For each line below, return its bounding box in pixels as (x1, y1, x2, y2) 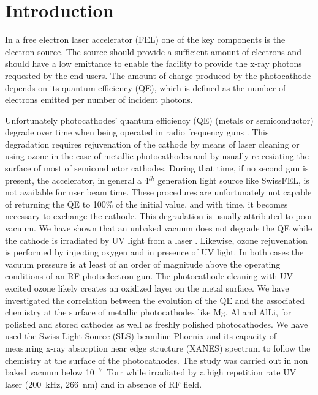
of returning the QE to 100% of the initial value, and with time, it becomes (5, 197, 288, 210)
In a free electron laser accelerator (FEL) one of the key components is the (5, 33, 286, 46)
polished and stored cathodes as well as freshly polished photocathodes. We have (5, 317, 308, 330)
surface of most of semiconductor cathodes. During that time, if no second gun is (5, 162, 309, 175)
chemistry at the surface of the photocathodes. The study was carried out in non (5, 353, 308, 366)
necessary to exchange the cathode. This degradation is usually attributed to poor (5, 209, 313, 222)
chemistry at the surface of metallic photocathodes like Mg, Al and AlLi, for (5, 306, 292, 318)
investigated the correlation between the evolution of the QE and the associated (5, 293, 305, 306)
